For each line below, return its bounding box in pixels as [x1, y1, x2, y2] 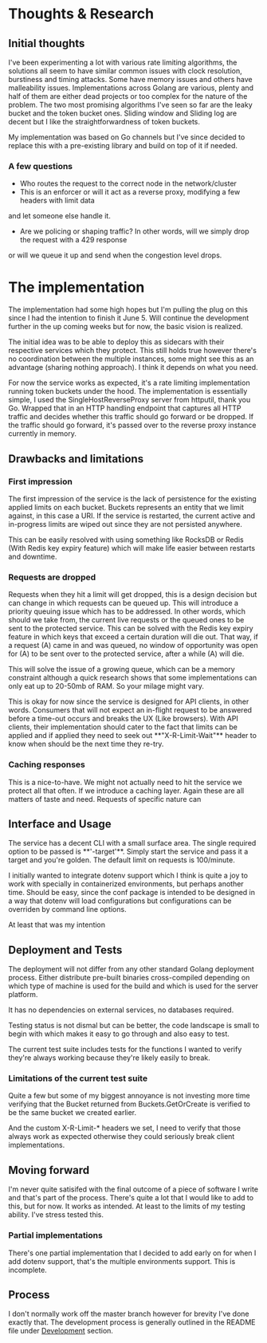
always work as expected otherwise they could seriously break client [8, 1132, 235, 1141]
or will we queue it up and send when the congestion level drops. [8, 250, 222, 260]
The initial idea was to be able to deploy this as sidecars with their [8, 337, 225, 347]
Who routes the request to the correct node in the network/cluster [19, 179, 238, 188]
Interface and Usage [8, 817, 112, 831]
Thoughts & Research [8, 5, 154, 23]
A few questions [8, 160, 73, 171]
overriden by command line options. [8, 905, 127, 914]
